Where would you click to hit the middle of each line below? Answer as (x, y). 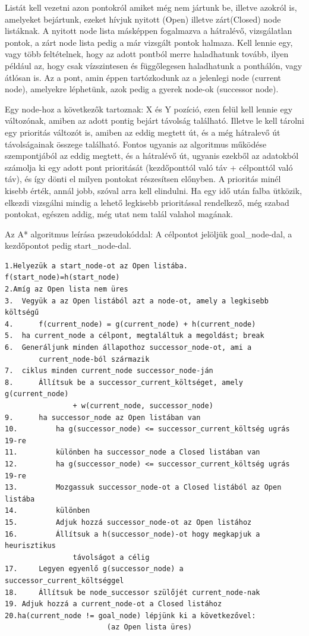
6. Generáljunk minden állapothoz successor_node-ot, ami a (128, 348)
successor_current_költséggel (64, 580)
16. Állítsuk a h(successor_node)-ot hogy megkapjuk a (133, 534)
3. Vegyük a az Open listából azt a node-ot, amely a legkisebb (137, 301)
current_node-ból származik (94, 359)
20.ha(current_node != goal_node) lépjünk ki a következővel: (130, 615)
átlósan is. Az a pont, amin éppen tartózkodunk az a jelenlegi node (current (143, 77)
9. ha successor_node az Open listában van (103, 417)
